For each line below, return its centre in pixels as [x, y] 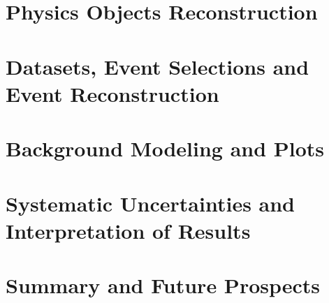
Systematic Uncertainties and [151, 203]
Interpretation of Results [128, 230]
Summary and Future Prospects [163, 285]
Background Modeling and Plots [165, 148]
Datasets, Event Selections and [158, 66]
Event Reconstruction [112, 93]
